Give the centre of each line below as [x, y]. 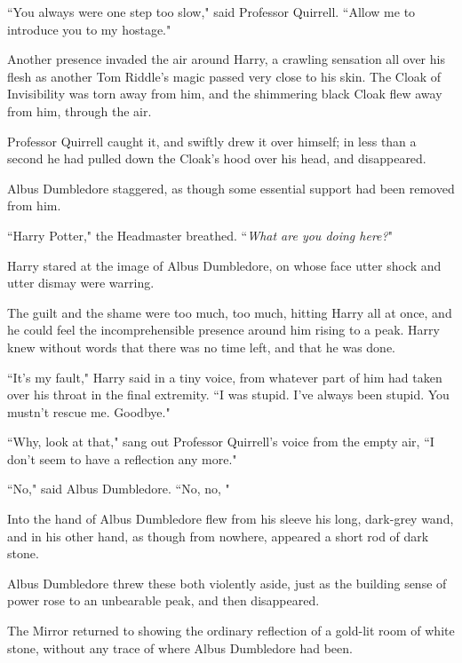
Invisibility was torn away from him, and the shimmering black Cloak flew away [225, 94]
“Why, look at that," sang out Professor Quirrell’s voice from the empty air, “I [221, 442]
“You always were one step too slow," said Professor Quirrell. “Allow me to [211, 12]
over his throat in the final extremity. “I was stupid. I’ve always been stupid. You [228, 395]
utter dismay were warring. [81, 283]
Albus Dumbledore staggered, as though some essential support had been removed [231, 188]
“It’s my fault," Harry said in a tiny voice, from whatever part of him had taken [225, 377]
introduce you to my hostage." [89, 29]
